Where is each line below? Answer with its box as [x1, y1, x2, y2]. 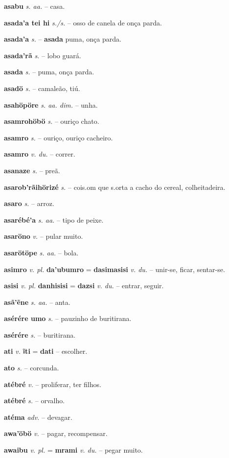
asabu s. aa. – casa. [4, 1, 65, 11]
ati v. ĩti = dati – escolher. [4, 346, 88, 356]
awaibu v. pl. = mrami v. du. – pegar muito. [4, 445, 143, 455]
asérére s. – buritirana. [4, 329, 76, 340]
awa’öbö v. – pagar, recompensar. [4, 428, 108, 438]
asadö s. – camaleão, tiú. [4, 83, 80, 93]
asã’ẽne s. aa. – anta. [4, 297, 70, 307]
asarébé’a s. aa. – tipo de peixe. [4, 214, 104, 225]
